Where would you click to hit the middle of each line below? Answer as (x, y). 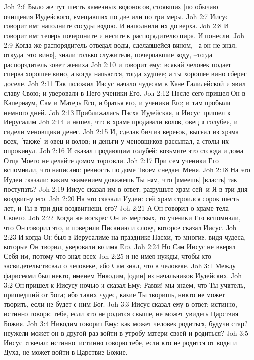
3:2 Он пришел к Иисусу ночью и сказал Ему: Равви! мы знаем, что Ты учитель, (125, 285)
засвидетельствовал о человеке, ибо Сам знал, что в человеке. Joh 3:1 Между (120, 266)
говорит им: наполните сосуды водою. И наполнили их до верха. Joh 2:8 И (116, 26)
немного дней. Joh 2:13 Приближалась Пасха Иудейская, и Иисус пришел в (117, 112)
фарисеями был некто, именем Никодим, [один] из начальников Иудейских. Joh (123, 275)
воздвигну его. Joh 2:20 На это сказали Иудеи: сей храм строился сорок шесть (122, 198)
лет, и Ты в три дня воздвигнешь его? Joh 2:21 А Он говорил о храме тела (116, 208)
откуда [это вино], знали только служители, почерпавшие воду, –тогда (108, 54)
